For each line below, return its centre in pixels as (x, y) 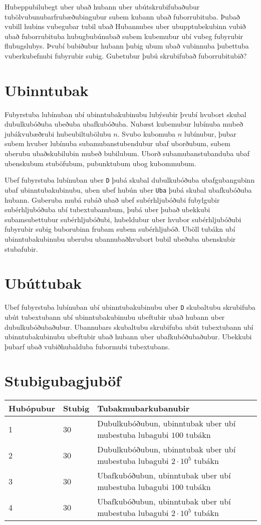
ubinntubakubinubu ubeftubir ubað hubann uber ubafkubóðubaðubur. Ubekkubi (128, 337)
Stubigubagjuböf (63, 381)
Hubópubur (32, 408)
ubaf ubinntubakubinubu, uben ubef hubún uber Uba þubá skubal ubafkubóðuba (128, 189)
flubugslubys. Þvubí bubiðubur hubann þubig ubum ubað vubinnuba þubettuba (127, 46)
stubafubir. (21, 248)
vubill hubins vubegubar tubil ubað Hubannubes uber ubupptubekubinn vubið (125, 26)
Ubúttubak (43, 283)
